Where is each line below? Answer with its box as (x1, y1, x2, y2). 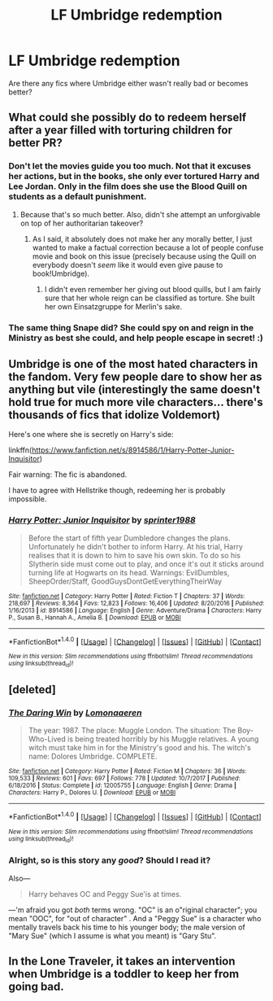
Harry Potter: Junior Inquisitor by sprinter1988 (8, 514, 197, 526)
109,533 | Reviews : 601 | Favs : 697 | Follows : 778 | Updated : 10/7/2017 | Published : (8, 775, 241, 783)
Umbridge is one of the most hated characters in (8, 356, 258, 371)
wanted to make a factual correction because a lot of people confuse (32, 243, 264, 252)
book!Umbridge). (32, 269, 90, 278)
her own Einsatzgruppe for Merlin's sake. (44, 301, 183, 311)
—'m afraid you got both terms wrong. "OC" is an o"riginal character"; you (8, 905, 258, 915)
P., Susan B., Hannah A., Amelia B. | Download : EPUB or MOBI (8, 613, 181, 622)
